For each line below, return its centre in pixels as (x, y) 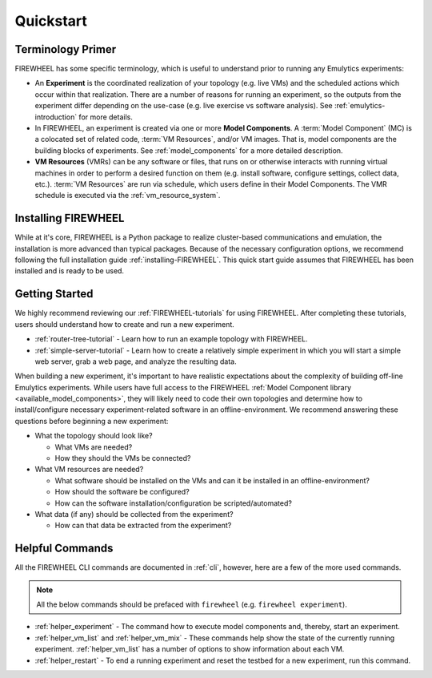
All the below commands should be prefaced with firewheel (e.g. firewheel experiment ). (192, 604)
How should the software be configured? (122, 492)
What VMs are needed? (94, 447)
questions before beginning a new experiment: (92, 421)
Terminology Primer (66, 49)
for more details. (106, 117)
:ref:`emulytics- (360, 106)
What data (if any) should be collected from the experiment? (134, 514)
